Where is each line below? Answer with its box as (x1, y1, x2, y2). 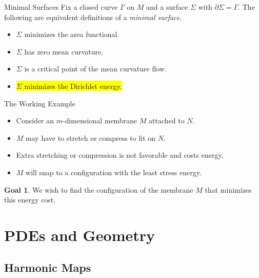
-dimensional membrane (63, 115, 137, 126)
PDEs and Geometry (4, 224, 155, 245)
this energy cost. (4, 194, 56, 205)
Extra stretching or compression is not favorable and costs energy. (16, 150, 224, 160)
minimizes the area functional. (24, 29, 119, 40)
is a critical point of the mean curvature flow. (24, 63, 167, 74)
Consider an (16, 115, 54, 126)
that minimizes (205, 184, 252, 195)
